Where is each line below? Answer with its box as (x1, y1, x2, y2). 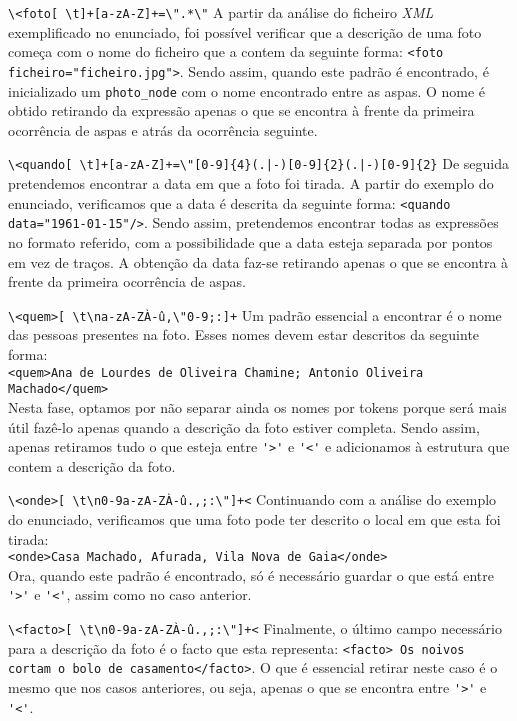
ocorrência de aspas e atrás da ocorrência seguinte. (8, 119, 318, 140)
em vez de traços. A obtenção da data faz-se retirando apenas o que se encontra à (8, 251, 509, 272)
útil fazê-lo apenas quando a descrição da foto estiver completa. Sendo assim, (8, 416, 480, 437)
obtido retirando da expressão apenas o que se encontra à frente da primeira (8, 100, 475, 121)
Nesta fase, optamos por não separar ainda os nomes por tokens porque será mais (8, 396, 507, 417)
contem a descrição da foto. (8, 455, 176, 476)
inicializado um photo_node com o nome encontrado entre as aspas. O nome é (8, 80, 486, 101)
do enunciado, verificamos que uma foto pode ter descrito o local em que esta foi (8, 509, 501, 529)
